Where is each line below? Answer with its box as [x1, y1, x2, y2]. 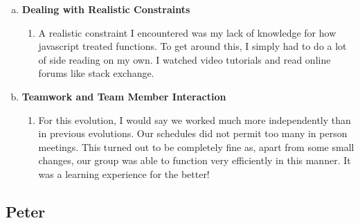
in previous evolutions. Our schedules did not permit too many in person [38, 126, 348, 141]
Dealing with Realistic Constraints [21, 2, 190, 16]
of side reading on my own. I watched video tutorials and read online [38, 52, 331, 66]
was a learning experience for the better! [38, 166, 210, 181]
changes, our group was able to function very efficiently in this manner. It [38, 153, 351, 168]
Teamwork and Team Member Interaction [21, 89, 226, 103]
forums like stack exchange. [38, 66, 154, 80]
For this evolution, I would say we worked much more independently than [38, 112, 351, 127]
